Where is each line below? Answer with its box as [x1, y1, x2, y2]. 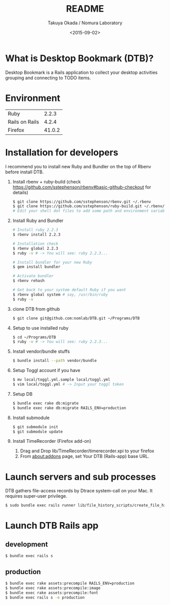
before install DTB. [5, 169, 44, 175]
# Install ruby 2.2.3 [12, 227, 58, 232]
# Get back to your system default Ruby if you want [12, 288, 126, 293]
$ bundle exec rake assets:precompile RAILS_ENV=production [5, 581, 135, 586]
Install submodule [12, 414, 50, 421]
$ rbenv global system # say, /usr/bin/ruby [12, 292, 108, 297]
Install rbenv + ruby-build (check [12, 178, 81, 184]
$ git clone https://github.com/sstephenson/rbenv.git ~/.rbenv [12, 199, 151, 204]
